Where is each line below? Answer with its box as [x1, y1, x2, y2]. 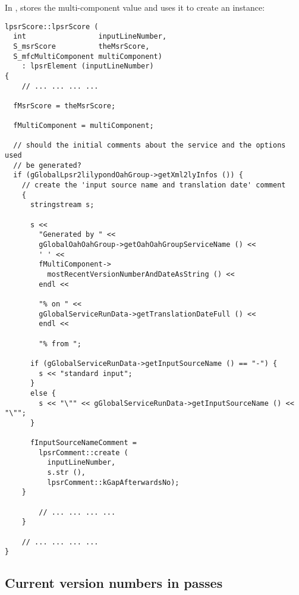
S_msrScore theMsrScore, [13, 42, 150, 51]
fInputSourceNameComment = [30, 439, 137, 447]
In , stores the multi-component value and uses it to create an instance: [5, 1, 265, 13]
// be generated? [13, 161, 81, 170]
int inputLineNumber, [13, 32, 167, 41]
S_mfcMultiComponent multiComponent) [13, 52, 162, 61]
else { [30, 389, 56, 397]
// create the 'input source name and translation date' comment [21, 181, 286, 190]
